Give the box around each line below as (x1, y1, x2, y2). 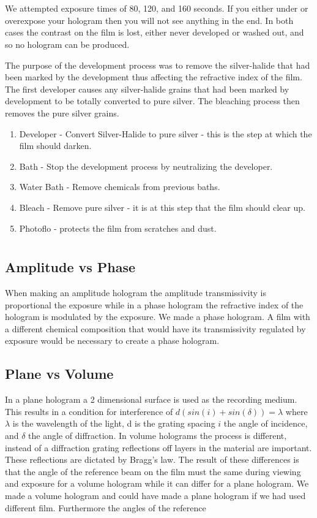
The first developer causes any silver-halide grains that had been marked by (5, 82, 289, 95)
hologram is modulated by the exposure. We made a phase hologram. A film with (5, 310, 310, 323)
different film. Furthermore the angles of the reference (5, 501, 206, 514)
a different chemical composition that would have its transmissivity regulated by (5, 322, 306, 335)
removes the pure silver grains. (5, 106, 119, 119)
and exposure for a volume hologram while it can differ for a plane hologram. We (5, 477, 309, 490)
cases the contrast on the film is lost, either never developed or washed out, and (5, 26, 304, 39)
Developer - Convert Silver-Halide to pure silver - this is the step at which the (19, 127, 312, 140)
